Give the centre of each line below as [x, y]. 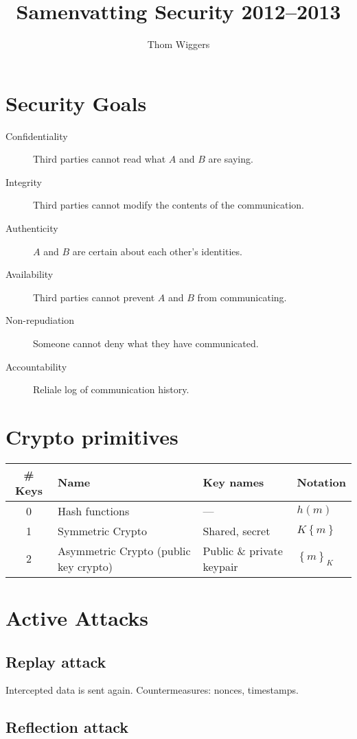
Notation [321, 482]
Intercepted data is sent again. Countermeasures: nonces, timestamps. [152, 690]
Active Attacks [77, 618]
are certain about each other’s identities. [157, 251]
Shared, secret [237, 530]
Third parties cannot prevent [94, 297]
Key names [233, 482]
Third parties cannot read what [100, 159]
